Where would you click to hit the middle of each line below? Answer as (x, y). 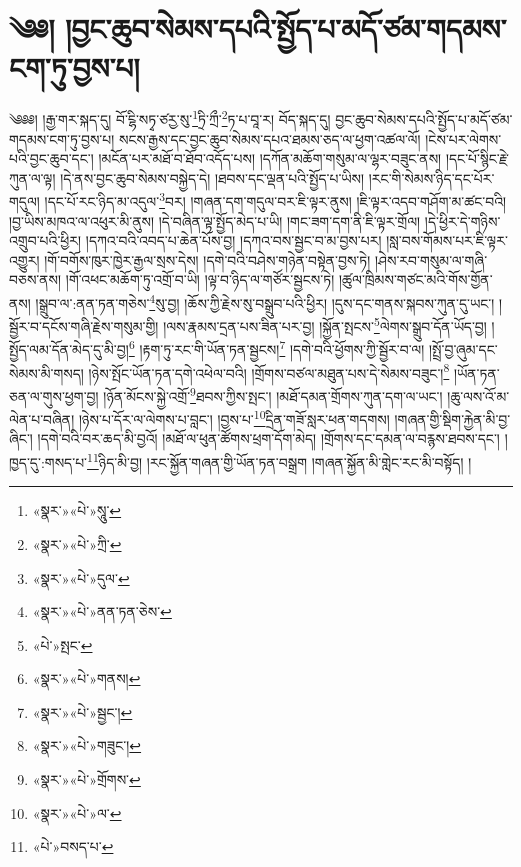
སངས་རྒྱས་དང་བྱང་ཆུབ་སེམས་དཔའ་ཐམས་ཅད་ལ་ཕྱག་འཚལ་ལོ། (270, 138)
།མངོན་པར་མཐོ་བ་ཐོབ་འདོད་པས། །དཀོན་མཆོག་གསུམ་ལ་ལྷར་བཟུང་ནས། (270, 158)
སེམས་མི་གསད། (46, 372)
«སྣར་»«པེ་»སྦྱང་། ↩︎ (82, 711)
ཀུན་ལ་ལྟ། (32, 177)
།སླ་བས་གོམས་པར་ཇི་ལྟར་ (447, 240)
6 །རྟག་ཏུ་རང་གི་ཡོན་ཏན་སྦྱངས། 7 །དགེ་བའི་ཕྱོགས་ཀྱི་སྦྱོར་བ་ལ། (276, 348)
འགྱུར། (24, 259)
